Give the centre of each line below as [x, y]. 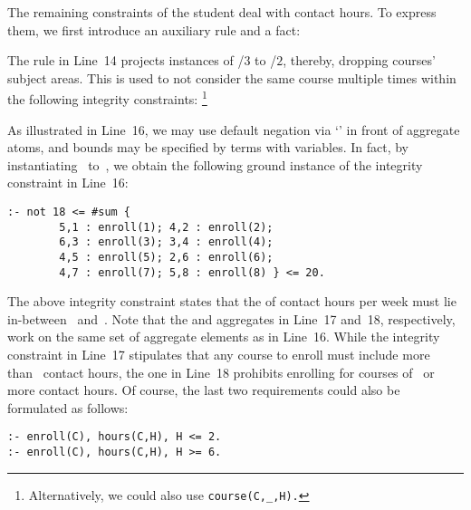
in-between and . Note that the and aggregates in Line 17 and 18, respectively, [231, 318]
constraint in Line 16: [68, 183]
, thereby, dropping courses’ [359, 60]
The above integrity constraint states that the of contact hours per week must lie [232, 301]
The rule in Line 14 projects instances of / [126, 60]
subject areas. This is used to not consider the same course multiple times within [232, 77]
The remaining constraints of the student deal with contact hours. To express [222, 12]
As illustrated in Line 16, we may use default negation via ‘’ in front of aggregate [234, 129]
